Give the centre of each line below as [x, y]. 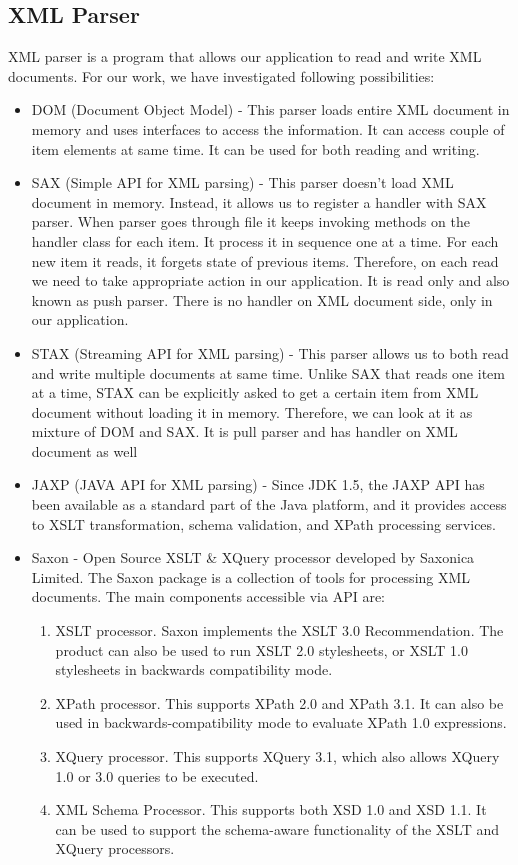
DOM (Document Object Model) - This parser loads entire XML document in [270, 109]
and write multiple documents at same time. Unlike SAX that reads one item [268, 372]
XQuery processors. [115, 848]
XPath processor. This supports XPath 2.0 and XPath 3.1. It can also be [279, 702]
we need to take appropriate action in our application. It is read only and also [270, 280]
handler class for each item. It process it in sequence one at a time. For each [265, 240]
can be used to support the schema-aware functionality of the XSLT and [277, 828]
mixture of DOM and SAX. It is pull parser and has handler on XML [244, 431]
